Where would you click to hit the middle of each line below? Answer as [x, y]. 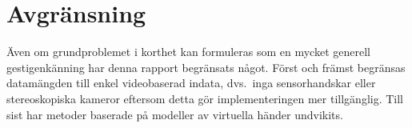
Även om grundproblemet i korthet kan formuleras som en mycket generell [188, 52]
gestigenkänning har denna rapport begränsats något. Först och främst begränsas [206, 67]
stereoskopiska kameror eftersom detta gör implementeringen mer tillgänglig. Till [205, 98]
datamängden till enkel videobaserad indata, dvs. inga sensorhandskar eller [191, 83]
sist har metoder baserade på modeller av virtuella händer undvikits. [175, 114]
